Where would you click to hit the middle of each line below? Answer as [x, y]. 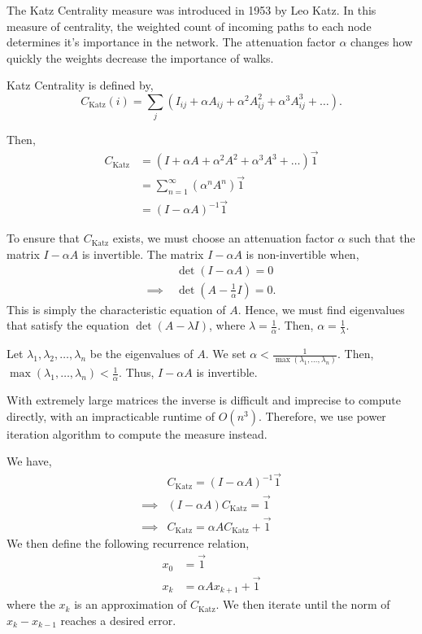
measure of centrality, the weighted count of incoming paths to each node [189, 26]
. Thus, [137, 372]
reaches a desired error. [118, 620]
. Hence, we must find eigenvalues [321, 309]
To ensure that [43, 238]
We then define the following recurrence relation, [128, 543]
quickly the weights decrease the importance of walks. [140, 57]
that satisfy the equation [68, 325]
